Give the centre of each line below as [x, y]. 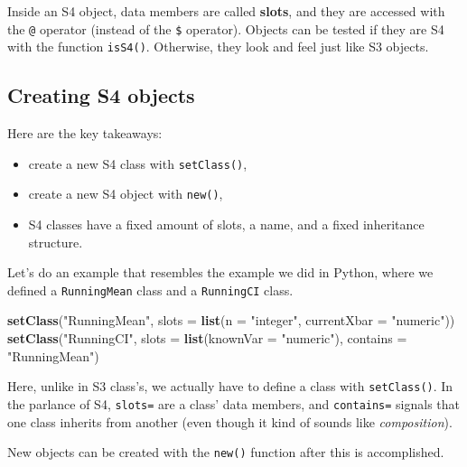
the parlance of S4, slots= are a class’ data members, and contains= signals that [234, 403]
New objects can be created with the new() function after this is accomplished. [226, 452]
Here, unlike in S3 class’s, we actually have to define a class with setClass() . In [230, 386]
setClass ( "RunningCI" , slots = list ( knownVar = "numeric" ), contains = [207, 338]
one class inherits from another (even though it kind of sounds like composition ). [230, 421]
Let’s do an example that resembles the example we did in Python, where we [220, 272]
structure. [56, 242]
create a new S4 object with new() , [126, 194]
